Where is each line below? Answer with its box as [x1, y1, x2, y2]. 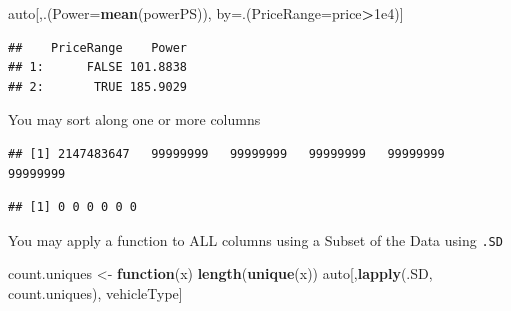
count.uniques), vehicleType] [8, 283, 183, 303]
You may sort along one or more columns [8, 109, 261, 130]
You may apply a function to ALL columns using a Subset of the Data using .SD [8, 229, 503, 250]
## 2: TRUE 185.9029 [8, 79, 187, 94]
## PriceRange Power [8, 40, 187, 55]
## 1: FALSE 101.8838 [8, 60, 187, 75]
